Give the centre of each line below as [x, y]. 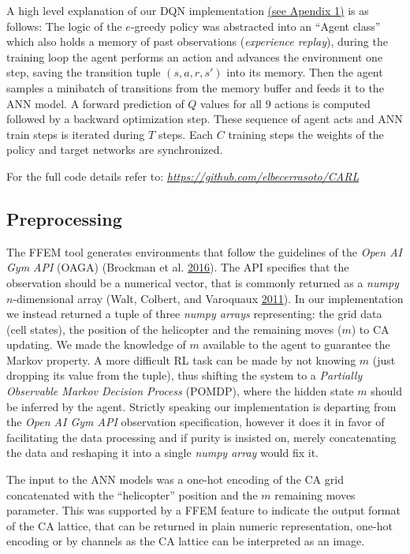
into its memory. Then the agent [305, 72]
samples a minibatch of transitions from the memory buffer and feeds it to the [195, 87]
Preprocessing [64, 218]
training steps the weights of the [306, 134]
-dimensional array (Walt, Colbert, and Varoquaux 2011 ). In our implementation [208, 298]
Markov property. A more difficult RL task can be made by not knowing [181, 359]
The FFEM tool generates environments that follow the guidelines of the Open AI [204, 251]
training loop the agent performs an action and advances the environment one [195, 56]
